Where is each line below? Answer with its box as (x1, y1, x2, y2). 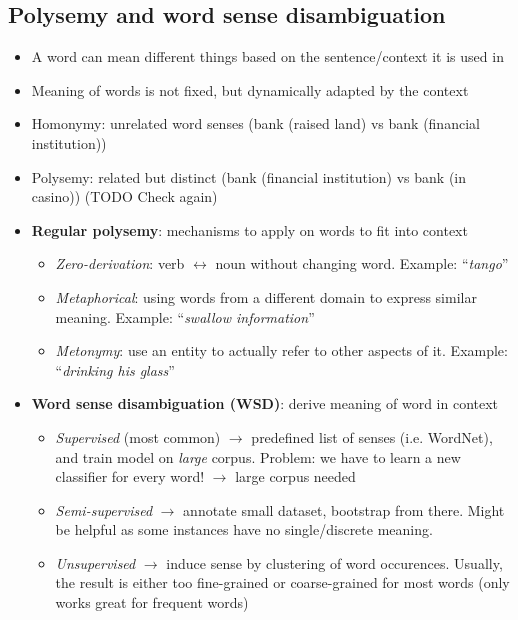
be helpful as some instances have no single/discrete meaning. (55, 519, 433, 540)
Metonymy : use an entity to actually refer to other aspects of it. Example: (55, 340, 508, 361)
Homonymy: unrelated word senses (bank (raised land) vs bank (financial (31, 113, 480, 134)
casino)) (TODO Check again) (31, 186, 218, 207)
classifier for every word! (55, 466, 205, 487)
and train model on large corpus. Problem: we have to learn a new (55, 446, 461, 467)
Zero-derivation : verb (55, 253, 185, 274)
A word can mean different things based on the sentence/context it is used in (31, 46, 504, 67)
